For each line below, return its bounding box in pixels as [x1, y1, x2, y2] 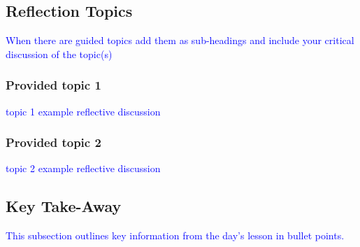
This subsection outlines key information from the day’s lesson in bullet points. [6, 228, 345, 243]
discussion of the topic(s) [6, 46, 113, 61]
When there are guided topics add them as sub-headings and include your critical [6, 33, 354, 48]
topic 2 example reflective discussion [6, 161, 161, 176]
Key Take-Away [6, 195, 122, 217]
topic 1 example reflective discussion [6, 104, 161, 118]
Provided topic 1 [6, 76, 101, 94]
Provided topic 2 [6, 134, 101, 151]
